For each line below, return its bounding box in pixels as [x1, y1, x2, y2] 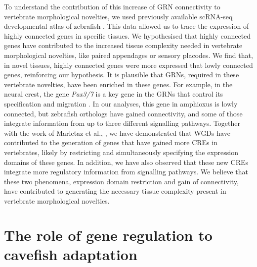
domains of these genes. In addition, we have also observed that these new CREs [4, 157, 249, 167]
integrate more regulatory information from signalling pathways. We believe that [4, 166, 248, 177]
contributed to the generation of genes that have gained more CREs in [4, 137, 217, 148]
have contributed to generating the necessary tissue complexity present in [4, 186, 226, 196]
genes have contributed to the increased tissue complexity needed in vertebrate [4, 40, 243, 51]
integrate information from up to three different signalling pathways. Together [4, 118, 240, 128]
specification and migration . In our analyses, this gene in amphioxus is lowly [4, 98, 238, 108]
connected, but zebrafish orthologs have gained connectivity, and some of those [4, 108, 243, 118]
